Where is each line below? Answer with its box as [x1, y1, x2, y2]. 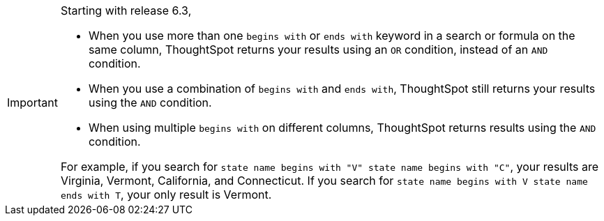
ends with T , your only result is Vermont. [60, 188, 272, 201]
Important [7, 96, 58, 109]
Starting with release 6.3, [60, 3, 192, 17]
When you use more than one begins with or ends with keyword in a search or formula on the [88, 29, 575, 43]
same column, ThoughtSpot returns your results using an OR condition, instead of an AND [88, 43, 548, 56]
